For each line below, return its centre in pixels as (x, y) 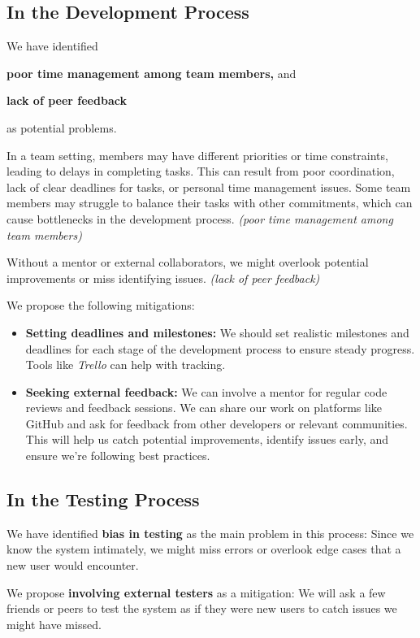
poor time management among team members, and (152, 73)
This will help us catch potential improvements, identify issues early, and (207, 439)
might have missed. (54, 624)
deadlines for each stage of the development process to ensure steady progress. (220, 348)
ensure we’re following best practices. (118, 456)
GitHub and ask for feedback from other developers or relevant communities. (216, 423)
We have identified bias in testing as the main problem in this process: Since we (210, 533)
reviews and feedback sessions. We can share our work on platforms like (204, 408)
